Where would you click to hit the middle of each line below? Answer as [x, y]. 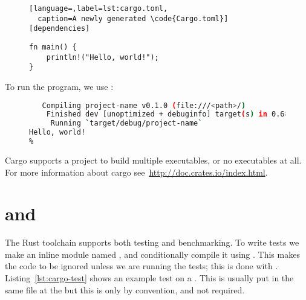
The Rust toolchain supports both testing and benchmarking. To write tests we [152, 242]
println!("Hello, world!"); [103, 57]
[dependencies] [60, 29]
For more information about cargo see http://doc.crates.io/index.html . [136, 172]
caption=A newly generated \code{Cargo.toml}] [133, 18]
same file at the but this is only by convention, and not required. [125, 289]
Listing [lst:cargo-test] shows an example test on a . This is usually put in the [149, 278]
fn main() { [53, 47]
